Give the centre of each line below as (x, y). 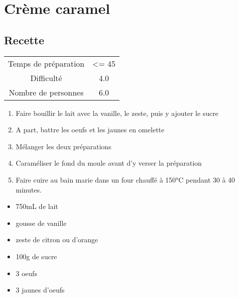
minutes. (29, 189)
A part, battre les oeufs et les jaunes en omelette (90, 130)
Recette (24, 40)
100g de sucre (36, 256)
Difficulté (46, 78)
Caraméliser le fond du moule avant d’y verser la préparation (109, 163)
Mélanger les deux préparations (63, 146)
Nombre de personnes (46, 92)
